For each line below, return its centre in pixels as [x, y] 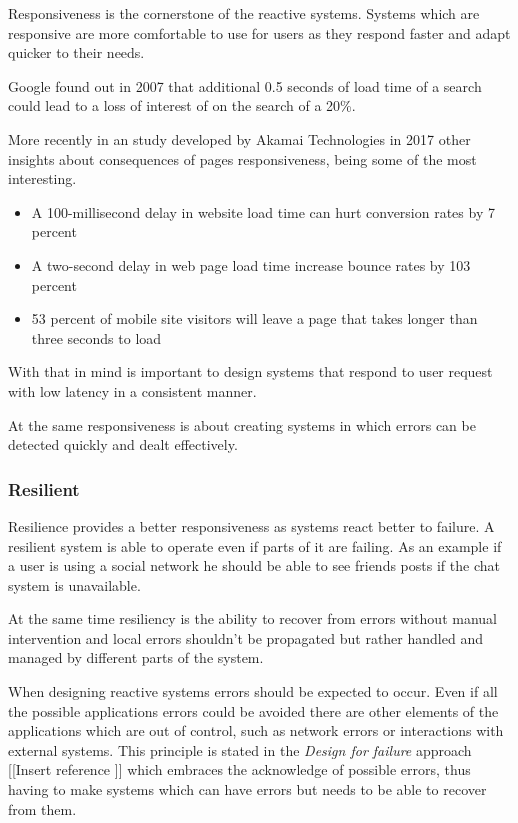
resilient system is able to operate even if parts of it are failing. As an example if [255, 545]
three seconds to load [96, 337]
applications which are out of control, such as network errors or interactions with [256, 730]
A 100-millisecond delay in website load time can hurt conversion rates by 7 [263, 211]
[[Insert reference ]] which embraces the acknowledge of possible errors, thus [239, 769]
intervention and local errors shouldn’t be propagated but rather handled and [245, 637]
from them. [42, 808]
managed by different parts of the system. [136, 657]
